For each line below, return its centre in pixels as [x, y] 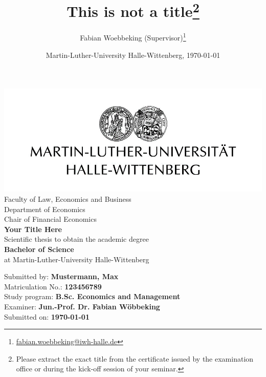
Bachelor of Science [39, 249]
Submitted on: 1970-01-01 [47, 316]
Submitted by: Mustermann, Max [61, 276]
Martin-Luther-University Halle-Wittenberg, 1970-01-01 [133, 55]
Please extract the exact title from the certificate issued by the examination [135, 358]
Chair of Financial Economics [50, 219]
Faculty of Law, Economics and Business [68, 198]
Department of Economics [45, 209]
